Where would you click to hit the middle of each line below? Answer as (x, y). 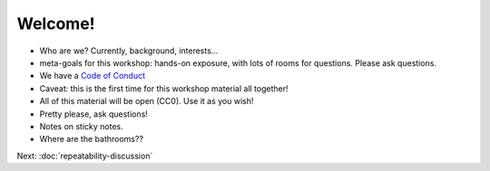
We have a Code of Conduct (92, 76)
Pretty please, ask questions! (94, 114)
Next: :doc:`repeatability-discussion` (85, 156)
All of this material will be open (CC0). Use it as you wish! (147, 101)
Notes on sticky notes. (82, 126)
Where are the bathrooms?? (92, 139)
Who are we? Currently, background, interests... (129, 51)
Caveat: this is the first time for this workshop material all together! (164, 88)
